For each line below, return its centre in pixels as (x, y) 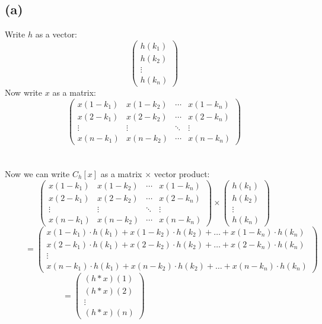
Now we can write (37, 173)
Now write (24, 92)
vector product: (182, 173)
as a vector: (56, 34)
